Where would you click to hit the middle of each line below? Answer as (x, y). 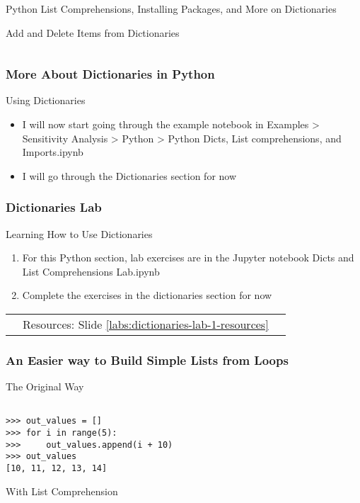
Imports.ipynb (53, 152)
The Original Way (45, 386)
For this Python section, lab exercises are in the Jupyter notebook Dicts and (188, 258)
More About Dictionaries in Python (110, 74)
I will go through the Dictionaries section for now (129, 175)
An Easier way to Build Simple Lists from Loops (147, 360)
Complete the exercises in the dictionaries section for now (147, 295)
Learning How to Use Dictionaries (79, 233)
